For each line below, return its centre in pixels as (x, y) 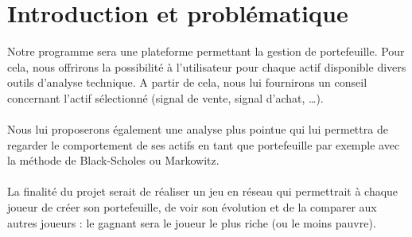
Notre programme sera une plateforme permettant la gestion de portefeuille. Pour (206, 51)
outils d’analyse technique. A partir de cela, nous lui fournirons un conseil (187, 82)
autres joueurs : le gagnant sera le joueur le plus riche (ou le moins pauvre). (192, 222)
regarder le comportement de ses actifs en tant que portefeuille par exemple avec (204, 144)
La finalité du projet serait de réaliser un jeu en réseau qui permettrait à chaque (203, 191)
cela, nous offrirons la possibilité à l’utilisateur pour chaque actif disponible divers (207, 66)
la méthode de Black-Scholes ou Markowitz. (113, 160)
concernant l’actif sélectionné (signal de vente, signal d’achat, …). (165, 97)
